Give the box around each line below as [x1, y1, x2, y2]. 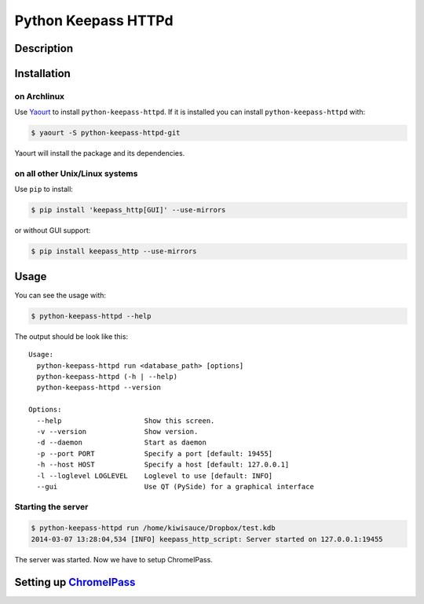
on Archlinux [14, 90, 65, 101]
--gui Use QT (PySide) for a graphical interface [36, 482, 314, 491]
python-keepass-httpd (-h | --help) [36, 372, 178, 381]
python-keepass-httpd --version [36, 383, 161, 392]
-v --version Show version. [36, 427, 199, 436]
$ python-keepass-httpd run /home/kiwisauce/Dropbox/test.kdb [31, 524, 276, 532]
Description [14, 42, 74, 55]
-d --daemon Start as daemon [36, 438, 207, 447]
